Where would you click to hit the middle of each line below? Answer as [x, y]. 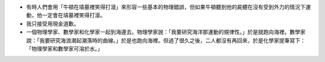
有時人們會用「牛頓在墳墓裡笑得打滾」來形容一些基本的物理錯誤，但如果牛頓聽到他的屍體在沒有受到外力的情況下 [166, 7]
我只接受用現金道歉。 [53, 23]
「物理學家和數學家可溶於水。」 [64, 48]
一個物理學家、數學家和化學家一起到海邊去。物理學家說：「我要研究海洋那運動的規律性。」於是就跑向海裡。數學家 [166, 32]
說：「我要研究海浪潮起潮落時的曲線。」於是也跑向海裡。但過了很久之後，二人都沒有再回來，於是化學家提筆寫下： [166, 40]
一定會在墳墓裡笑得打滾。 [73, 15]
